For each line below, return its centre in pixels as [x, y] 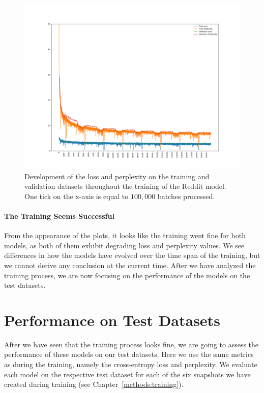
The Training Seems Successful [59, 216]
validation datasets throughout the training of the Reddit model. [125, 186]
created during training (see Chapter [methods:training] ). [94, 384]
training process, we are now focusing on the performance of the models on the [127, 275]
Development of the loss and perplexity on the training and [117, 176]
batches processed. [186, 196]
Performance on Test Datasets [112, 320]
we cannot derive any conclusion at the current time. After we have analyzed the [130, 265]
